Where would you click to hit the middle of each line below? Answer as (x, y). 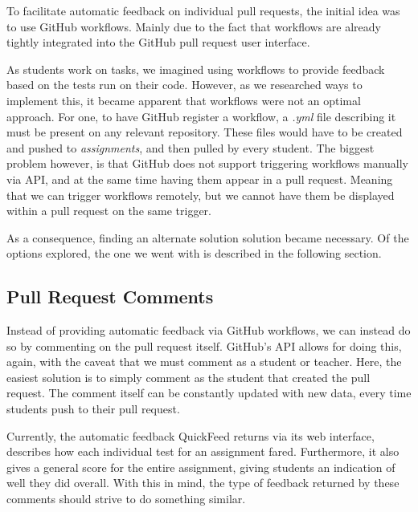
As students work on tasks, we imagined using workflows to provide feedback (196, 69)
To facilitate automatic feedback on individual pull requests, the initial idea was (203, 10)
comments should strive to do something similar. (126, 499)
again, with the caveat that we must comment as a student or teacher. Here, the (204, 362)
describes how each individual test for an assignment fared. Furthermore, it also (203, 451)
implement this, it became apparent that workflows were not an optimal (184, 100)
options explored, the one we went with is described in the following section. (194, 253)
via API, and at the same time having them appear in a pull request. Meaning (200, 179)
